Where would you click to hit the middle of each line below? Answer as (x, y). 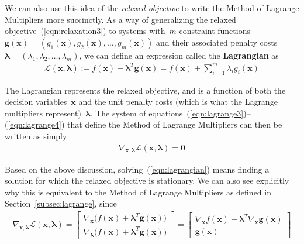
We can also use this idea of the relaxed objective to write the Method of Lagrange (152, 8)
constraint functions (215, 31)
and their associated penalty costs (217, 42)
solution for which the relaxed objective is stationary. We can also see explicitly (147, 181)
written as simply (36, 136)
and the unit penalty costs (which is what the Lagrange (178, 102)
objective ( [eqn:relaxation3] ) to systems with (85, 31)
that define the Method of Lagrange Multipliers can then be (175, 124)
